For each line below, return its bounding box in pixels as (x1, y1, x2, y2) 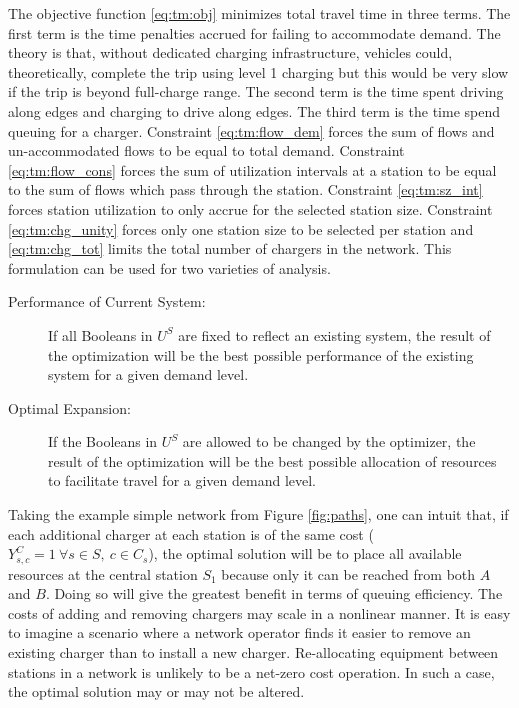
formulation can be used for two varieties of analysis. (8, 257, 331, 278)
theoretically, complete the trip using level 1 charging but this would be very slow (8, 61, 509, 82)
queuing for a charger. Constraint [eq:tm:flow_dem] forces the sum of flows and (8, 120, 495, 141)
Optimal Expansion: (8, 397, 131, 418)
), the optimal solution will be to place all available (148, 543, 462, 564)
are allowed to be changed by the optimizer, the (182, 431, 476, 452)
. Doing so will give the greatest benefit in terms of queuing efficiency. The (45, 583, 503, 604)
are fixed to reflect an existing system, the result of (178, 324, 491, 345)
